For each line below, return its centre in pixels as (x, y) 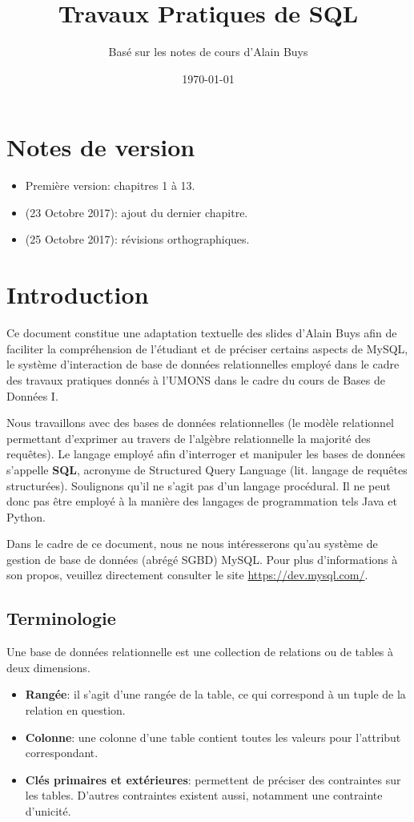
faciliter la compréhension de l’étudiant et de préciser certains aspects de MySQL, (207, 348)
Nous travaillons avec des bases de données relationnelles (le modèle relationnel (200, 423)
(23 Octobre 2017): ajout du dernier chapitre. (137, 212)
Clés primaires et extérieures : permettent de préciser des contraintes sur (213, 779)
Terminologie (61, 618)
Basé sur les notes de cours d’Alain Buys (208, 52)
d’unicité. (48, 811)
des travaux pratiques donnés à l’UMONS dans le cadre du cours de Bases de (196, 379)
